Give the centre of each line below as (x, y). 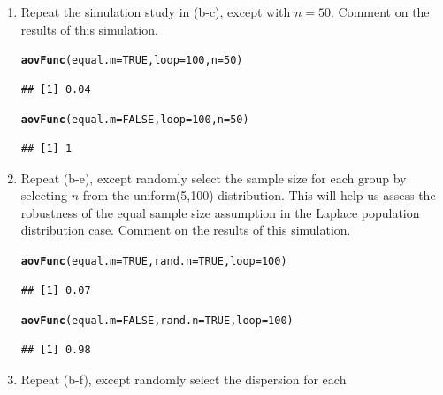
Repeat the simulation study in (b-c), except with (156, 12)
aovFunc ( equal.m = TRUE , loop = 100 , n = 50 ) (132, 61)
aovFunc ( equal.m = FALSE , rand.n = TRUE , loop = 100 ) (157, 321)
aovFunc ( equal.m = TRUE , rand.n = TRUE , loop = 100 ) (154, 262)
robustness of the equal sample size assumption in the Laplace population (220, 212)
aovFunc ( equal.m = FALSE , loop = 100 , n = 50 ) (135, 120)
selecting (44, 195)
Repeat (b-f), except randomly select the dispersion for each (183, 379)
